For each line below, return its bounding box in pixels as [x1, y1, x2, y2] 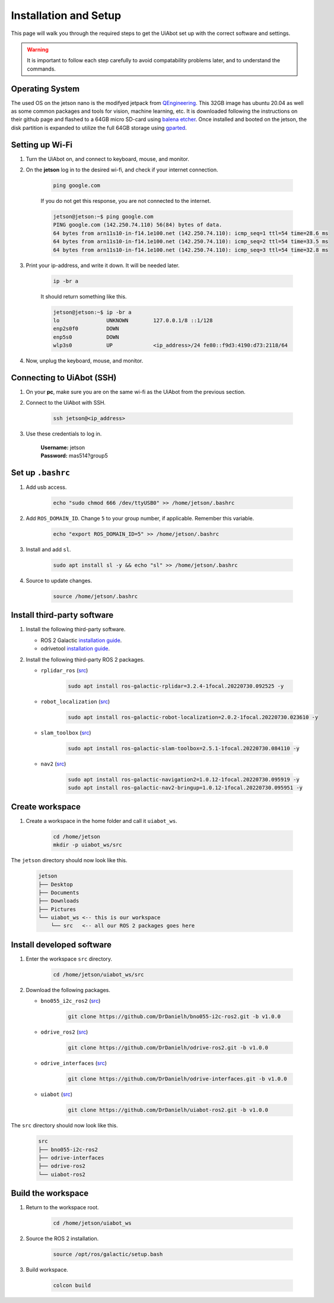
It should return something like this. [40, 293, 127, 300]
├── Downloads [38, 898, 79, 904]
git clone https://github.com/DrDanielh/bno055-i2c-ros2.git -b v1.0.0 [68, 1013, 281, 1020]
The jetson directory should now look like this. [11, 857, 128, 864]
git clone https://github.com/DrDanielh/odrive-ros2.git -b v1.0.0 [68, 1044, 269, 1051]
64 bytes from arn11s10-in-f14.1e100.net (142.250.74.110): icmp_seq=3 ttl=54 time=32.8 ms [53, 246, 329, 253]
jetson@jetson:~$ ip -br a [53, 309, 132, 316]
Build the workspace [11, 1188, 89, 1199]
